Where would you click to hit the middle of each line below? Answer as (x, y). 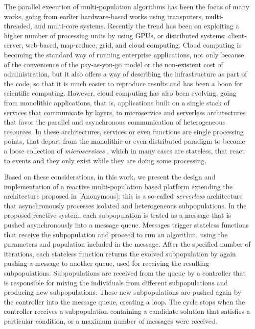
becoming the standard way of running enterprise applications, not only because (124, 54)
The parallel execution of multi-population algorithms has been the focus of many (127, 6)
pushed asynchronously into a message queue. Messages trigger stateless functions (126, 225)
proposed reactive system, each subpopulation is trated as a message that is (117, 215)
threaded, (18, 26)
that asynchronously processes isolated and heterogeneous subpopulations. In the (125, 205)
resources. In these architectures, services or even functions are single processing (124, 131)
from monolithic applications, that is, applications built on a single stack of (117, 102)
